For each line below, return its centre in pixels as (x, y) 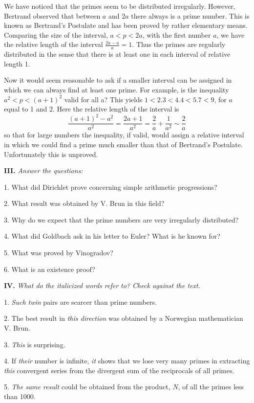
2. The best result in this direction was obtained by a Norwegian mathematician (124, 318)
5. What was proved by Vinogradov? (59, 253)
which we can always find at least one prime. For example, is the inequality (116, 89)
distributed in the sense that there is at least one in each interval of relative (117, 54)
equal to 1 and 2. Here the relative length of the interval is (92, 109)
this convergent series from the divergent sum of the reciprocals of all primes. (119, 370)
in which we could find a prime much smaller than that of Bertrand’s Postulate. (123, 144)
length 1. (17, 63)
